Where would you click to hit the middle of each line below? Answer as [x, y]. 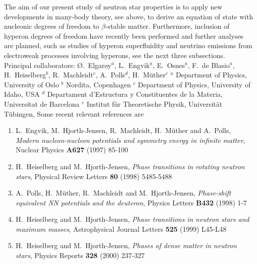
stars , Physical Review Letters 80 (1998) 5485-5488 [94, 176]
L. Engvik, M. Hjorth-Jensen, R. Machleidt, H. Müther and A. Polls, [123, 130]
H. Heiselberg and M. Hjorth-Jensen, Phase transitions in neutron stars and [132, 219]
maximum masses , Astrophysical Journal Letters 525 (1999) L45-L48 [121, 229]
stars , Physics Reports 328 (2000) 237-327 [80, 255]
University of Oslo [32, 84]
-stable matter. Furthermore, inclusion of [167, 26]
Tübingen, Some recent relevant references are [74, 113]
